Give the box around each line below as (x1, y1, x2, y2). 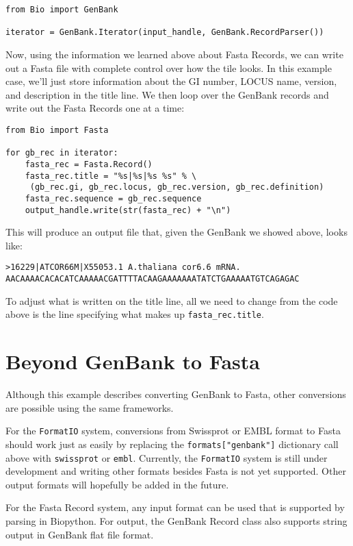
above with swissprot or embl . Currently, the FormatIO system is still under (5, 450, 328, 464)
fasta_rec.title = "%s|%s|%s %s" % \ (25, 171, 197, 181)
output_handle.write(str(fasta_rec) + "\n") (25, 205, 231, 215)
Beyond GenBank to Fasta (5, 347, 260, 375)
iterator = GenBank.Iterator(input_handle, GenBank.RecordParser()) (5, 27, 324, 38)
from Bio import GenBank (5, 5, 118, 14)
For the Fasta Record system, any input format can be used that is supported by (5, 500, 345, 514)
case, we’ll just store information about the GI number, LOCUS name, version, (5, 74, 337, 88)
